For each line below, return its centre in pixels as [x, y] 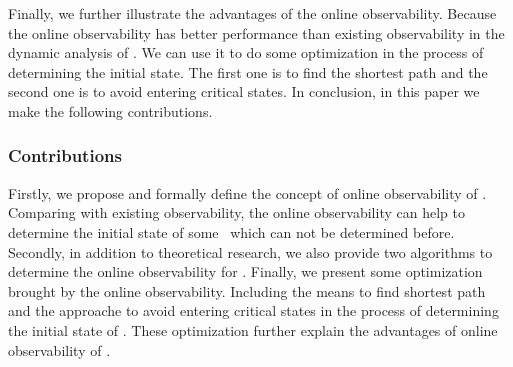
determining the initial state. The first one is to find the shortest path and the [248, 71]
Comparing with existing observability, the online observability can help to [236, 212]
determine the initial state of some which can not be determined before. [231, 231]
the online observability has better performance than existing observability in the [256, 32]
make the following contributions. [110, 110]
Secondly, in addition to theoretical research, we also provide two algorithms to [250, 251]
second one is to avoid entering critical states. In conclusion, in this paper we [244, 91]
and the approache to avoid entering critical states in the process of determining [253, 310]
